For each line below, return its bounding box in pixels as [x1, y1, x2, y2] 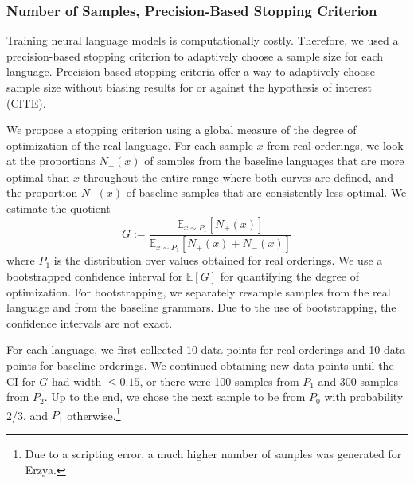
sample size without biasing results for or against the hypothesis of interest [6, 79, 372, 95]
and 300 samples [318, 372, 399, 389]
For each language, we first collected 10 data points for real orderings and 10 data [6, 341, 406, 358]
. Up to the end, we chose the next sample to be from [44, 388, 306, 405]
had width [51, 372, 102, 389]
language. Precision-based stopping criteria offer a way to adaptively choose [6, 63, 376, 80]
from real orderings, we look [267, 136, 404, 153]
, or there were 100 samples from [139, 372, 299, 389]
